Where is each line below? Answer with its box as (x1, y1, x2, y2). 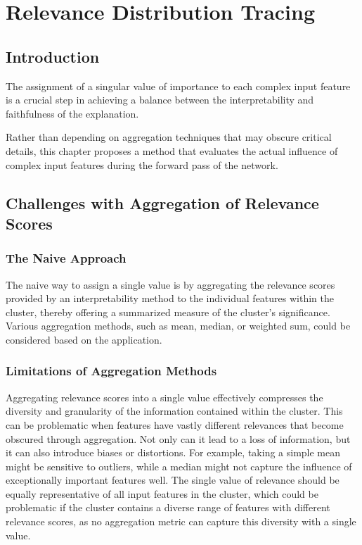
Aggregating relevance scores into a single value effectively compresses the (6, 389, 323, 404)
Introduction (6, 45, 100, 67)
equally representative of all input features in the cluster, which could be (6, 486, 318, 501)
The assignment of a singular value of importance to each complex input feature (6, 78, 351, 93)
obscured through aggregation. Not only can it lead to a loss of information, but (6, 431, 351, 446)
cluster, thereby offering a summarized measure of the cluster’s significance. (6, 304, 330, 319)
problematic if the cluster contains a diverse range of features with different (6, 500, 330, 515)
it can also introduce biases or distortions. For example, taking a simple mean (6, 445, 341, 460)
